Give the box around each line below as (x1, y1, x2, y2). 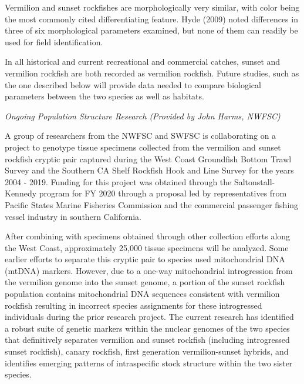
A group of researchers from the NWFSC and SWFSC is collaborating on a (5, 129, 276, 142)
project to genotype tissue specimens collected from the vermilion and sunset (5, 141, 281, 153)
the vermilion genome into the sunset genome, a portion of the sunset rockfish (5, 276, 285, 288)
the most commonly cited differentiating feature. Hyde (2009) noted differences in (5, 12, 298, 25)
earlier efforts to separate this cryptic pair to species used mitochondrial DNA (5, 253, 285, 265)
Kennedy (5, 187, 37, 199)
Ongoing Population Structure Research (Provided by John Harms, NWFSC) (5, 109, 281, 122)
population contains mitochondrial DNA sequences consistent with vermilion (5, 288, 280, 300)
